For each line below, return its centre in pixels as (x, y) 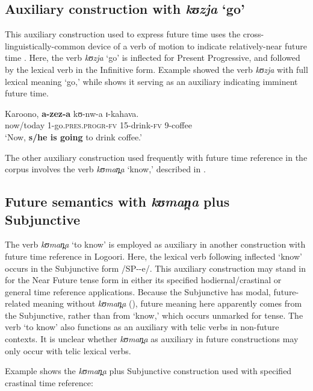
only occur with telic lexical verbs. (68, 350)
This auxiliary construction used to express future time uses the (123, 34)
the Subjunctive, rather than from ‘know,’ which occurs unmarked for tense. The (154, 315)
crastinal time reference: (49, 382)
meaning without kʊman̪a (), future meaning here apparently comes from (167, 303)
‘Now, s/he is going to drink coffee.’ (73, 136)
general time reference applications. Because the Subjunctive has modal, (138, 291)
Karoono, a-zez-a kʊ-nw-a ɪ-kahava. (72, 113)
